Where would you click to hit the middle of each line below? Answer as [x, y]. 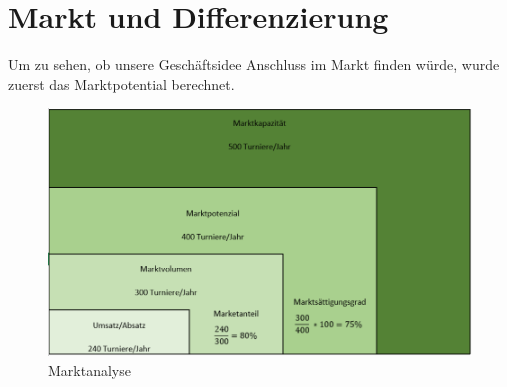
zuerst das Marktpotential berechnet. [121, 83]
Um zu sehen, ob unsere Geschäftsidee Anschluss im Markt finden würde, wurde [254, 64]
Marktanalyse [89, 369]
